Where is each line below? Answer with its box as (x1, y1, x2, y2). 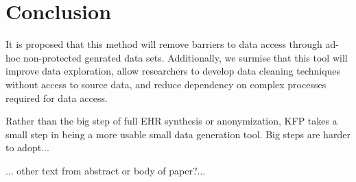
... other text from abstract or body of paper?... (5, 163, 206, 177)
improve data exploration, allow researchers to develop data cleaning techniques (5, 64, 341, 78)
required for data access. (5, 90, 108, 105)
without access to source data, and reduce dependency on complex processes (5, 77, 327, 91)
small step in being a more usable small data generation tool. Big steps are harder (5, 127, 351, 141)
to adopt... (5, 140, 49, 155)
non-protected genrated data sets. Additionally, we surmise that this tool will (23, 50, 348, 64)
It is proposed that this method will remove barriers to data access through (5, 37, 322, 51)
